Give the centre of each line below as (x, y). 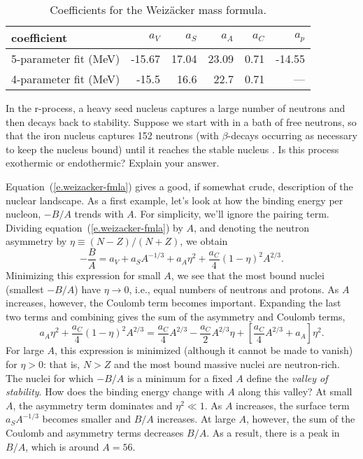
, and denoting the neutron (251, 227)
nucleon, (23, 214)
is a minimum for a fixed (180, 377)
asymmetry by (36, 241)
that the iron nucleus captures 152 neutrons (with (112, 135)
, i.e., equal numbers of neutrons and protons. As (234, 289)
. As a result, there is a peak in (273, 432)
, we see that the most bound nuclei (248, 275)
